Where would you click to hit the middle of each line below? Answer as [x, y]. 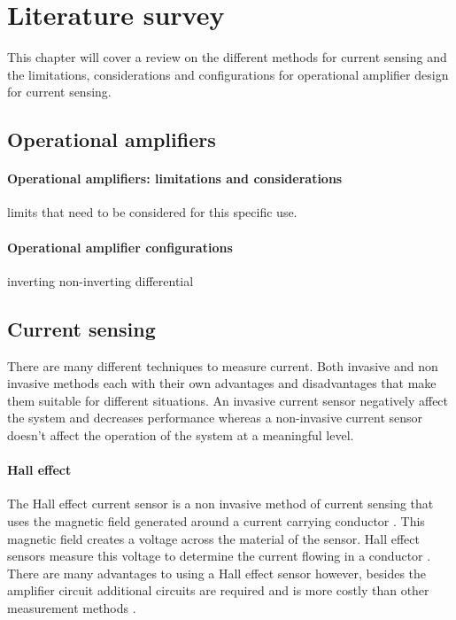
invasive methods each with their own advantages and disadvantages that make [222, 383]
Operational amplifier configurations [120, 247]
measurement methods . [72, 608]
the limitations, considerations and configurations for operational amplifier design [228, 74]
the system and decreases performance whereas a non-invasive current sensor [215, 418]
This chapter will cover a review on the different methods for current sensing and [227, 57]
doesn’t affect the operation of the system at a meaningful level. [181, 435]
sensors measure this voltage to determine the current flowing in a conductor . [219, 556]
